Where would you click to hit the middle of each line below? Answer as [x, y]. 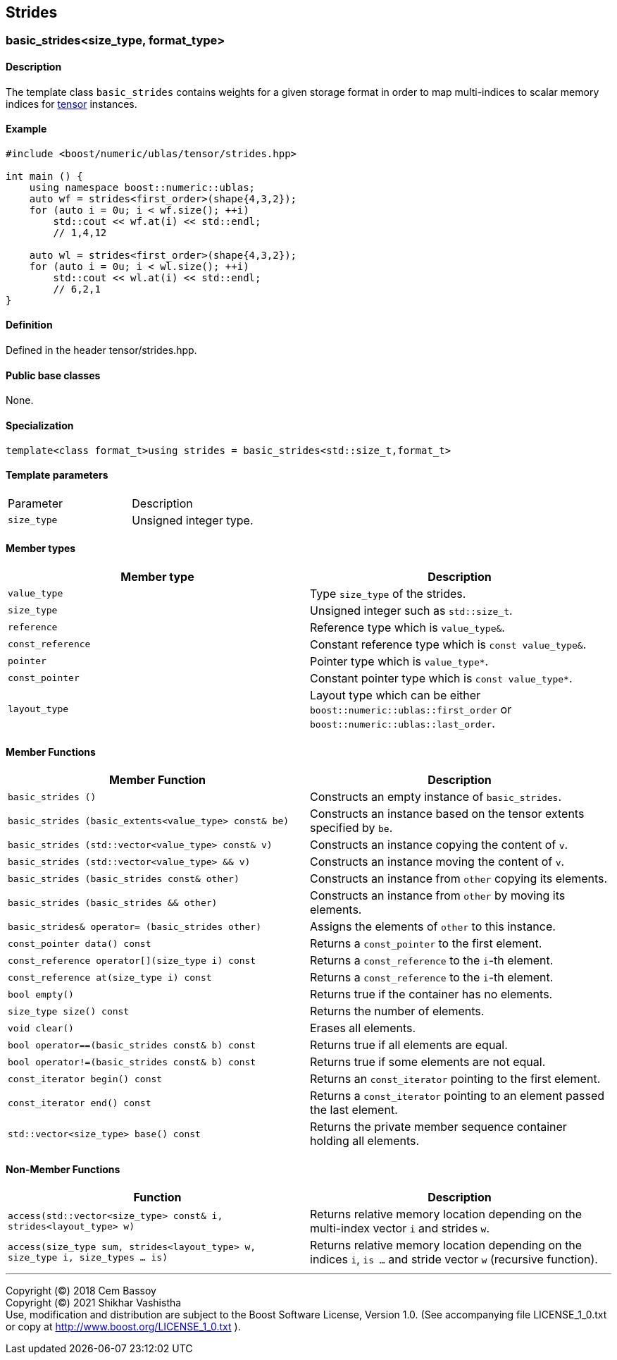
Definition [29, 325]
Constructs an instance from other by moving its [438, 896]
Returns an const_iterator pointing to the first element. [455, 1079]
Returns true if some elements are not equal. [428, 1062]
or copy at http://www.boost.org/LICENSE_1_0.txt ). [123, 1327]
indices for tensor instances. [71, 104]
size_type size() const [69, 1011]
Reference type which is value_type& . [407, 627]
